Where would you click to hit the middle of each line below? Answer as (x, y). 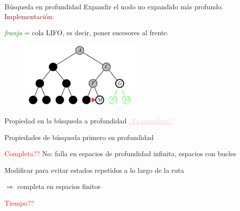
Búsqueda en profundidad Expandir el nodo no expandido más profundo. (114, 6)
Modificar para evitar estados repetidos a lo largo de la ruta (94, 170)
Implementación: (29, 16)
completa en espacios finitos (59, 186)
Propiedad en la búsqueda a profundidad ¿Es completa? (88, 121)
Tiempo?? (19, 203)
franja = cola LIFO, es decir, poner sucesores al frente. (87, 33)
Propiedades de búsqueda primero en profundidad (79, 137)
